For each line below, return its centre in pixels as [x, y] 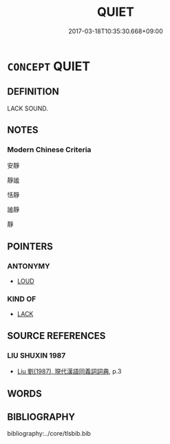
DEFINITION [33, 91]
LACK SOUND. [28, 108]
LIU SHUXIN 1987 [36, 355]
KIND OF [22, 299]
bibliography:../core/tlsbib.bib [49, 434]
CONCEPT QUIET [49, 66]
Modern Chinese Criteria [49, 150]
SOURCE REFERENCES [56, 336]
